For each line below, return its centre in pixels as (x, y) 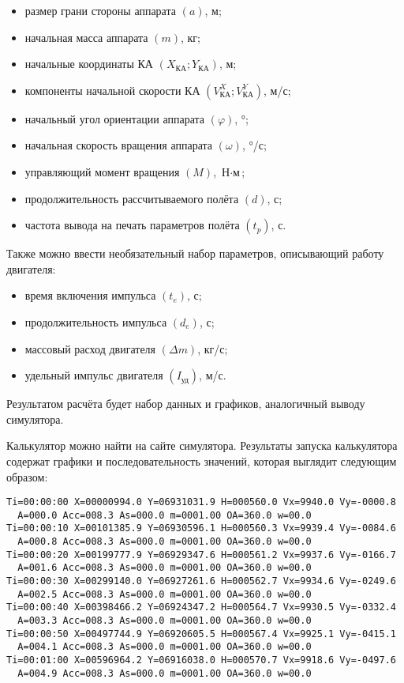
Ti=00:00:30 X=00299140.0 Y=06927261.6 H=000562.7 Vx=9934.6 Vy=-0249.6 (201, 581)
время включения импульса (90, 295)
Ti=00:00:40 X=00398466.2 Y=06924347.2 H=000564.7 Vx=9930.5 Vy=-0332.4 (201, 608)
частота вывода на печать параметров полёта (132, 225)
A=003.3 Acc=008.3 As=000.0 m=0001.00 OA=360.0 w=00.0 (165, 621)
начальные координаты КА (89, 64)
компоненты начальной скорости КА (112, 90)
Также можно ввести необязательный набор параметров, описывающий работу (195, 253)
